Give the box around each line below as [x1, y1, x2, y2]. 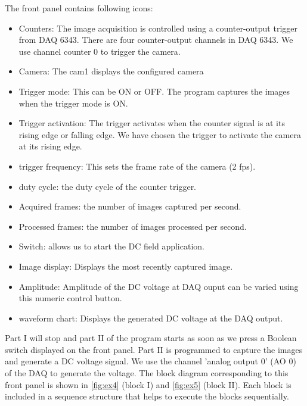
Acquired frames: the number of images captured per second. [18, 200, 241, 213]
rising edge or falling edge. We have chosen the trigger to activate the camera [18, 128, 301, 140]
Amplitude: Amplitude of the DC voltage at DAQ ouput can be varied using [18, 280, 299, 292]
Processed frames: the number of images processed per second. [18, 220, 247, 232]
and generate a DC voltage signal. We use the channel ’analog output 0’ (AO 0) [5, 355, 296, 367]
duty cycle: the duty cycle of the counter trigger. [18, 180, 197, 192]
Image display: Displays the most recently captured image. [18, 260, 233, 272]
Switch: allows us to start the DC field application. [18, 240, 204, 252]
